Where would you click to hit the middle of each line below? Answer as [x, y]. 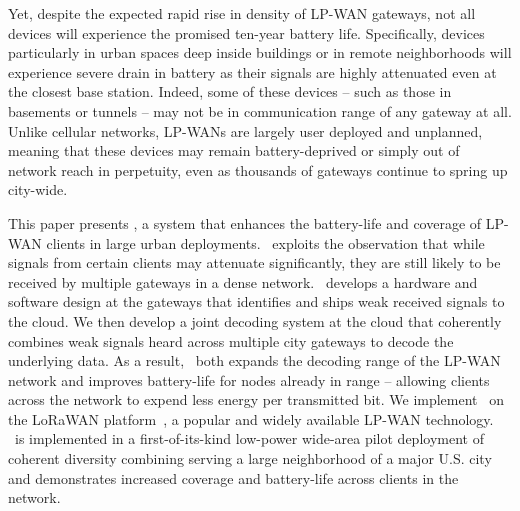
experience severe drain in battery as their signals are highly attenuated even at [252, 71]
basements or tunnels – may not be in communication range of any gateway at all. [260, 110]
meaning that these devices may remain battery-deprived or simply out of [234, 150]
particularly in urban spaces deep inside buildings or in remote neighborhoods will [260, 52]
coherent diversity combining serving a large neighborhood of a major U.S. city [250, 458]
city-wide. [38, 189]
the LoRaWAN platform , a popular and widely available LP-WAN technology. [251, 418]
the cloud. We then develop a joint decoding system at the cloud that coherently [255, 320]
